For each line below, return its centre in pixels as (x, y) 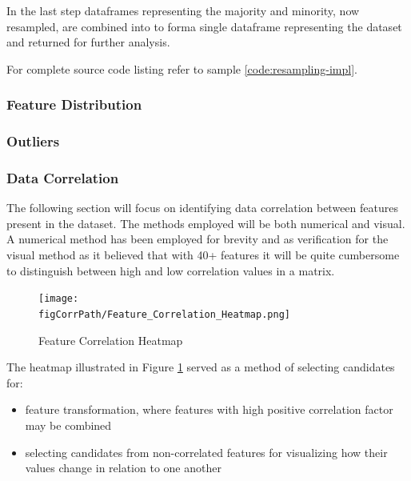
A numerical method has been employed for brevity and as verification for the (198, 239)
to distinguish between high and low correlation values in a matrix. (171, 270)
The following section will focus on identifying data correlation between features (202, 208)
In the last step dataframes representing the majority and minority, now (183, 10)
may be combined (68, 425)
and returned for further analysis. (88, 42)
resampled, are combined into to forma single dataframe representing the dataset (204, 26)
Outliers (33, 141)
